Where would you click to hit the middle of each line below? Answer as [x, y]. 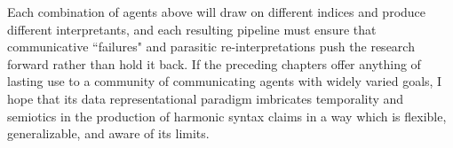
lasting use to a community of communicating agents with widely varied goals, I [225, 81]
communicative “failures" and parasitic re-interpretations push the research [211, 47]
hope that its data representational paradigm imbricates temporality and [206, 98]
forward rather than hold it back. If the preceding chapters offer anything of [214, 63]
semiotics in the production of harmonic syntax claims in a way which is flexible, [227, 116]
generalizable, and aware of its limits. [108, 133]
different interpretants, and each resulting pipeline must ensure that [192, 29]
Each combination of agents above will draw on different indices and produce [217, 12]
